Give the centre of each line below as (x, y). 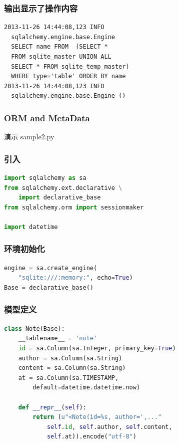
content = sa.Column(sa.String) (72, 368)
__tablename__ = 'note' (58, 339)
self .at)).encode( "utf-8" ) (91, 437)
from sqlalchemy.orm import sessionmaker (74, 207)
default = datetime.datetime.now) (86, 388)
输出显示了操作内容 (41, 8)
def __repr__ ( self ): (52, 407)
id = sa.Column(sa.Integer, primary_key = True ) (97, 348)
